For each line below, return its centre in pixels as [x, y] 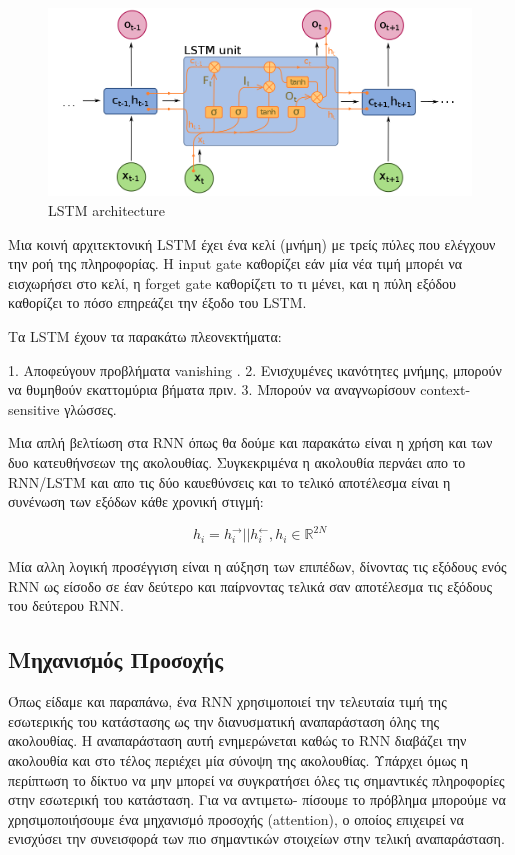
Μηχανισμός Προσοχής [116, 659]
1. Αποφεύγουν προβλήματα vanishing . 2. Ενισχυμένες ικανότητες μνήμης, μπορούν [255, 369]
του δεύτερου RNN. [66, 605]
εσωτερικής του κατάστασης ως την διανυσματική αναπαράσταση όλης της [224, 720]
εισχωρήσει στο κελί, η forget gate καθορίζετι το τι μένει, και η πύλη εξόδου [232, 282]
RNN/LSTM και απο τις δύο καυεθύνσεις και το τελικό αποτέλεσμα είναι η [229, 481]
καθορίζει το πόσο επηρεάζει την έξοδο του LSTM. [157, 302]
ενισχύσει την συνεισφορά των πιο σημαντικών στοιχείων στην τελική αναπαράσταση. [256, 838]
